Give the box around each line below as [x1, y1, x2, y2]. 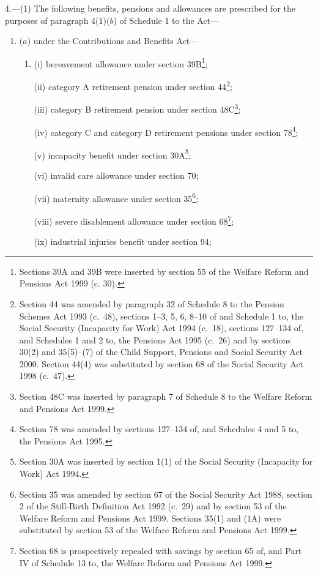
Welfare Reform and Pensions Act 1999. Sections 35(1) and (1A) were [19, 511, 281, 524]
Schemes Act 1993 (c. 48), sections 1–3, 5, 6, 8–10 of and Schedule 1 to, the [19, 309, 303, 322]
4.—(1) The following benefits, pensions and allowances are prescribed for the [5, 2, 295, 14]
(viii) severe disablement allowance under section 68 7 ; [34, 212, 234, 227]
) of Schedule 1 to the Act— [113, 13, 220, 26]
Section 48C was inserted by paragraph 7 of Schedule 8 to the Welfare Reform [19, 390, 312, 403]
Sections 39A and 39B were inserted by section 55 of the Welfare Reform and [19, 264, 309, 277]
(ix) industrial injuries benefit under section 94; [34, 235, 212, 248]
